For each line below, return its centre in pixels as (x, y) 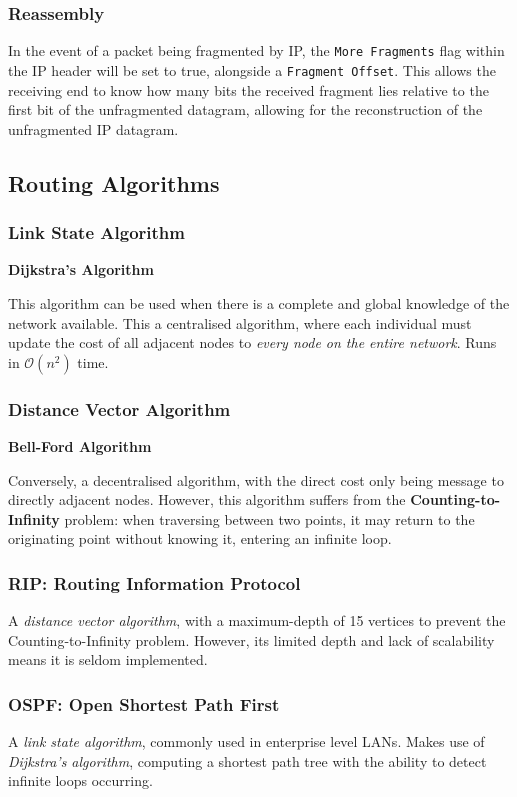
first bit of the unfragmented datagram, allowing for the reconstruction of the (245, 109)
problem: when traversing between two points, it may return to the (269, 518)
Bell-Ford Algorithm (80, 445)
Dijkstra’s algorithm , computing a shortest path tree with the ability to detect (247, 760)
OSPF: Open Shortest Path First (144, 703)
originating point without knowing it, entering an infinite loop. (200, 538)
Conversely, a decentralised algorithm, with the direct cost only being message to (256, 479)
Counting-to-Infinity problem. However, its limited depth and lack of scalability (251, 639)
